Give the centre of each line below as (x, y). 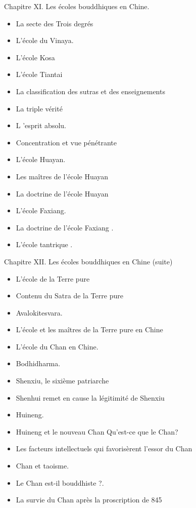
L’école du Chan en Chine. (57, 346)
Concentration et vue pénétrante (66, 142)
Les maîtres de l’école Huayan (62, 176)
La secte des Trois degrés (55, 23)
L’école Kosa (35, 57)
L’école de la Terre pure (53, 278)
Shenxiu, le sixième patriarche (62, 381)
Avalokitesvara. (39, 312)
